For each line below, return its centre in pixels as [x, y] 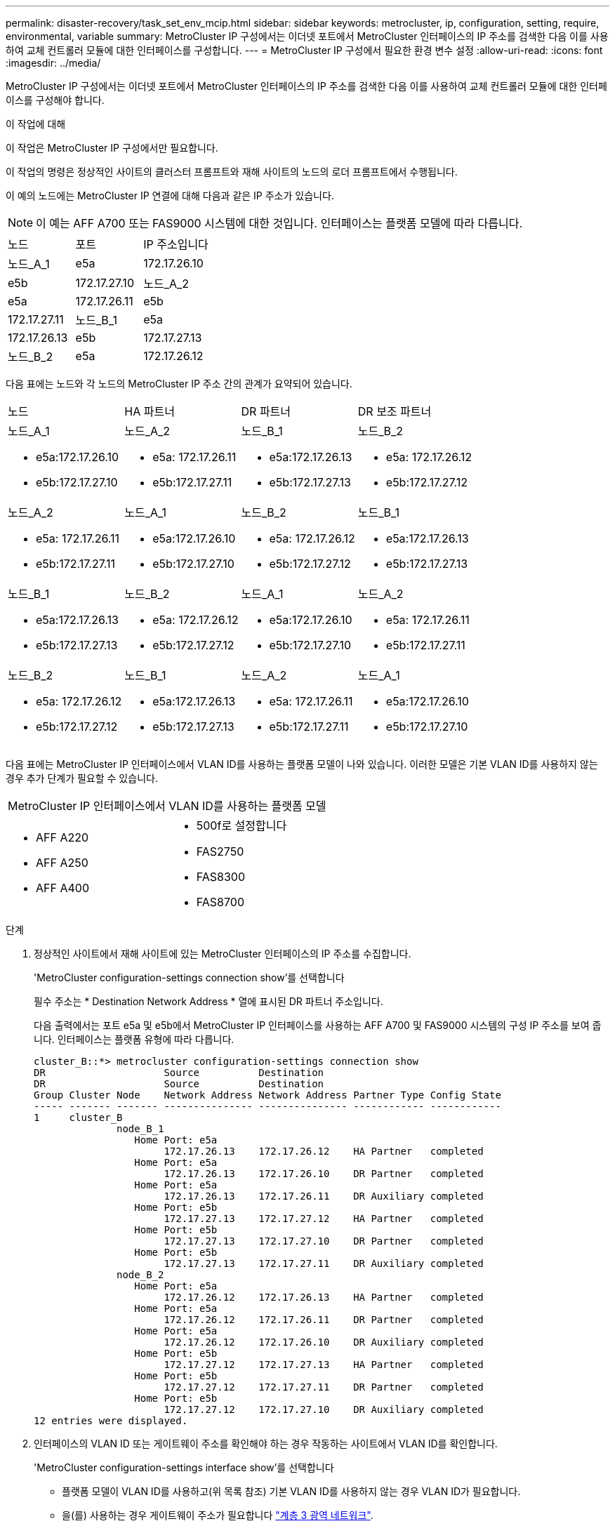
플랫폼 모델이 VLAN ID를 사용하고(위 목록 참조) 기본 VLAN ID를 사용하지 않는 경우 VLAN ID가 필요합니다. [291, 1491]
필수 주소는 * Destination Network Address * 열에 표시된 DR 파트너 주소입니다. [209, 1001]
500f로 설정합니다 [242, 825]
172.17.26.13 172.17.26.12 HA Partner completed [324, 1151]
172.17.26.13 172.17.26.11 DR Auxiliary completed [324, 1196]
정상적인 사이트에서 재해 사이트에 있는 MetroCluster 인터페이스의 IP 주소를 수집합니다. [223, 954]
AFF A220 [62, 837]
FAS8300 [221, 877]
